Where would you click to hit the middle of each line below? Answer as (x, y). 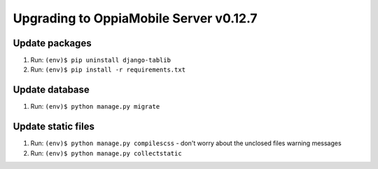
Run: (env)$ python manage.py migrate (95, 107)
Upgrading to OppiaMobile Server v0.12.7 (135, 18)
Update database (51, 90)
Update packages (52, 43)
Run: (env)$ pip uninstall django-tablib (101, 60)
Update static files (54, 127)
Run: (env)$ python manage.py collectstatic (106, 153)
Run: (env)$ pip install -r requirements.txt (108, 69)
